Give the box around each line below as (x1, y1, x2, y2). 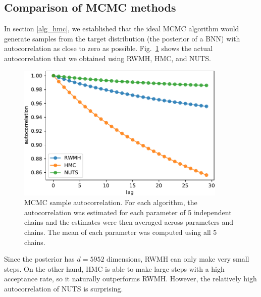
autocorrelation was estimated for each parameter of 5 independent (24, 207, 232, 217)
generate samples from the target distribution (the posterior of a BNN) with (4, 33, 240, 43)
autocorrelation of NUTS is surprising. (4, 283, 123, 293)
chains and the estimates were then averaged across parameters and (24, 217, 233, 227)
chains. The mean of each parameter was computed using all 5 (24, 226, 217, 237)
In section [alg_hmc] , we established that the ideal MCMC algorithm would (4, 23, 239, 34)
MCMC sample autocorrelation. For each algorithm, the (24, 197, 197, 208)
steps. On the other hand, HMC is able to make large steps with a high (4, 263, 225, 274)
